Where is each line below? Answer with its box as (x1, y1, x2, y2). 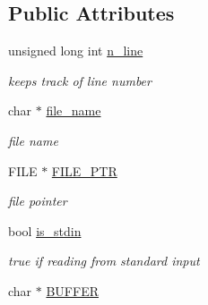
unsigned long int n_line (8, 41, 143, 60)
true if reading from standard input (8, 251, 200, 270)
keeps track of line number (8, 71, 152, 89)
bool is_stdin (8, 221, 82, 240)
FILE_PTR (51, 161, 117, 180)
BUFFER (46, 281, 99, 300)
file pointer (8, 191, 67, 210)
